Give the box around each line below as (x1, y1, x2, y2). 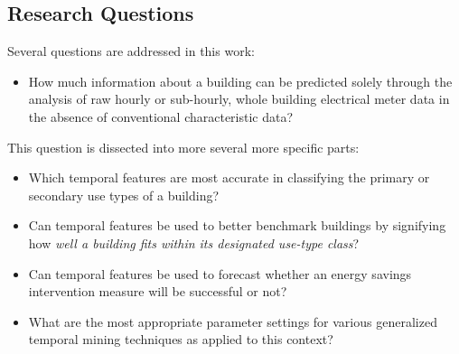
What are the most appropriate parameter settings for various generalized (28, 312, 437, 331)
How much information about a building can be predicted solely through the (28, 71, 453, 90)
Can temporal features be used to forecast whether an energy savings (28, 264, 412, 283)
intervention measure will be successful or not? (28, 282, 287, 301)
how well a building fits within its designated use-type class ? (28, 233, 360, 252)
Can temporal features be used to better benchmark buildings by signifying (28, 216, 446, 235)
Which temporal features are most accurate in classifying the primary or (28, 168, 430, 187)
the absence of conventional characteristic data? (28, 107, 294, 126)
